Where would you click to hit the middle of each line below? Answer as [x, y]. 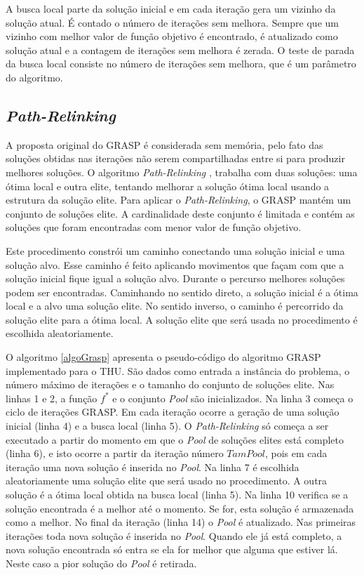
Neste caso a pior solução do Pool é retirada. [101, 563]
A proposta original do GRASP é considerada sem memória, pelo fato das [164, 144]
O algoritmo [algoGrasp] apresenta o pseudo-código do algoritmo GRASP [163, 357]
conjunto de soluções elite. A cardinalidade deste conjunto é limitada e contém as [180, 213]
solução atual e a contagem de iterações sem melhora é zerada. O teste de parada [180, 49]
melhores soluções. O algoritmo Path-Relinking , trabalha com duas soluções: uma [182, 172]
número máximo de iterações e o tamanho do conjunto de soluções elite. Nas [170, 384]
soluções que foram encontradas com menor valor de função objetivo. [154, 227]
